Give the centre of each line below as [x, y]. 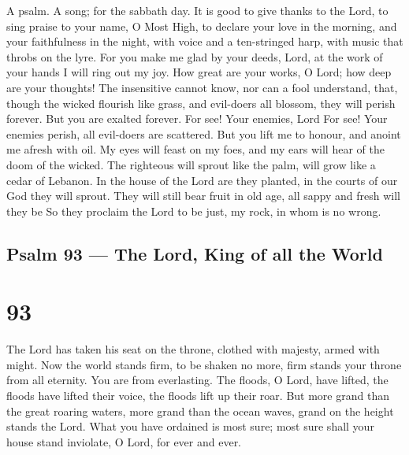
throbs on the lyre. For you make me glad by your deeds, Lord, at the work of [195, 56]
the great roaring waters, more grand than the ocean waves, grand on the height [200, 411]
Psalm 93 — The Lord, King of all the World [195, 253]
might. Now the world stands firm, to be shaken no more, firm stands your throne [204, 364]
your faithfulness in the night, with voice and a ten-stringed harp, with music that [205, 41]
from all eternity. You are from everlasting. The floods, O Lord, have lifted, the [197, 380]
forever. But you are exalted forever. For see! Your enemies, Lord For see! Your [197, 118]
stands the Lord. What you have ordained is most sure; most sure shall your [190, 426]
